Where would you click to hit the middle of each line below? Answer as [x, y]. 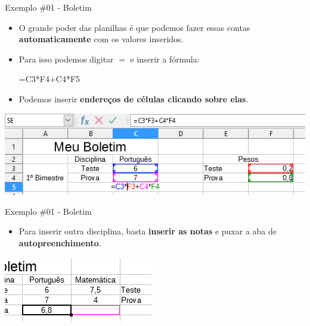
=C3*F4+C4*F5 [49, 79]
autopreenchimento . [60, 242]
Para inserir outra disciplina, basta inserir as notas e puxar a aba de [148, 231]
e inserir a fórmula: [165, 59]
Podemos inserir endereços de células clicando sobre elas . [134, 98]
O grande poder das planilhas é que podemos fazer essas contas [134, 27]
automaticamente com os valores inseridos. [101, 39]
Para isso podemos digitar [66, 59]
